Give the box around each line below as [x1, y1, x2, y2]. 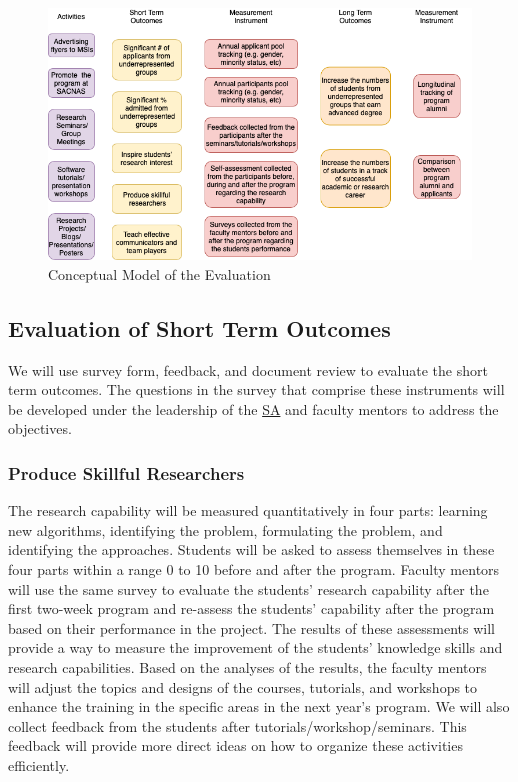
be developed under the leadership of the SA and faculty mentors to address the [8, 398, 499, 419]
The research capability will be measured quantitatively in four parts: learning [8, 500, 488, 521]
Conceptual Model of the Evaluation [48, 263, 271, 284]
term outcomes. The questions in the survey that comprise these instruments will [8, 379, 505, 400]
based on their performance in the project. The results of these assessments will [8, 617, 495, 638]
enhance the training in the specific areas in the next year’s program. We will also [8, 696, 510, 717]
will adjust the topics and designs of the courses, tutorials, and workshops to [8, 676, 478, 697]
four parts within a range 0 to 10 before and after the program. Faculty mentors [8, 559, 500, 580]
